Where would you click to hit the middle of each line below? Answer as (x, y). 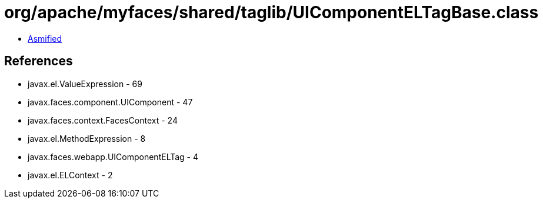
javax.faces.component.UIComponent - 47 (110, 102)
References (39, 61)
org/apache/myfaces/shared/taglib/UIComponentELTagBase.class (271, 12)
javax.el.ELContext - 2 (70, 175)
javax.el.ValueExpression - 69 (85, 84)
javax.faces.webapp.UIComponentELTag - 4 (113, 157)
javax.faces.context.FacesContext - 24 (103, 120)
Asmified (45, 38)
